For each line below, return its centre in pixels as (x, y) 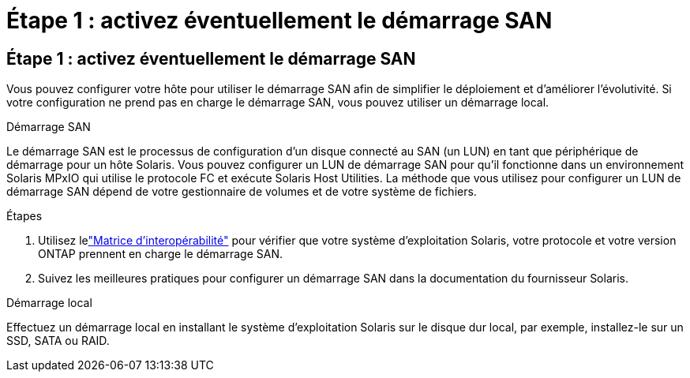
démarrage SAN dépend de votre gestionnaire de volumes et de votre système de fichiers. (242, 192)
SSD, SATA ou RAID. (58, 341)
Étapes (24, 216)
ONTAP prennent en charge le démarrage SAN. (161, 254)
